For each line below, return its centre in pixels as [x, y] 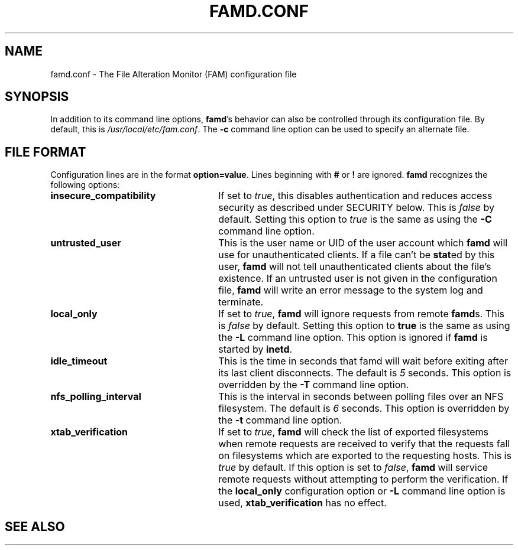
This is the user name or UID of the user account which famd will [363, 243]
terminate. [241, 302]
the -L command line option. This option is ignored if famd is [353, 338]
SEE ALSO [35, 526]
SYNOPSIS [37, 97]
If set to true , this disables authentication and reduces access [355, 196]
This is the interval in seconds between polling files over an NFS [361, 397]
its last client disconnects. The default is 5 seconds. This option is [365, 373]
